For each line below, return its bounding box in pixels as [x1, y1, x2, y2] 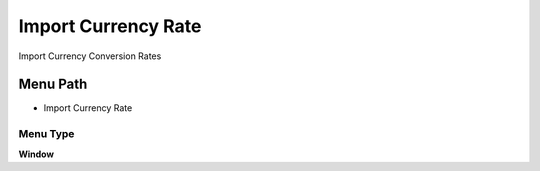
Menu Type [18, 127, 75, 141]
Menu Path [18, 76, 88, 93]
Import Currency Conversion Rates [18, 50, 162, 62]
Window [18, 148, 55, 160]
